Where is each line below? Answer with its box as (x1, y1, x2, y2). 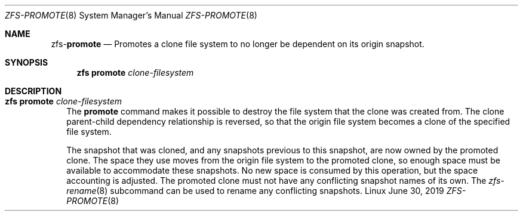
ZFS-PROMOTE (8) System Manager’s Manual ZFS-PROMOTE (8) (5, 10, 257, 20)
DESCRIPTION (5, 86, 62, 96)
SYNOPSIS (5, 57, 48, 67)
